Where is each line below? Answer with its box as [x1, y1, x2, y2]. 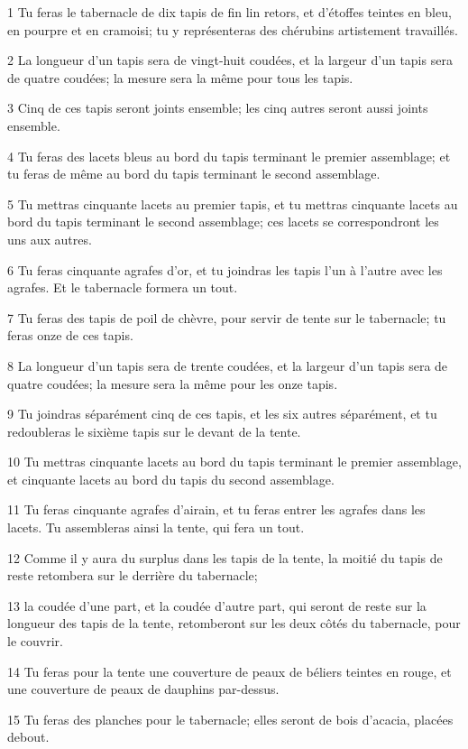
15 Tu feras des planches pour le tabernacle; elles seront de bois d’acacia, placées [7, 709, 454, 728]
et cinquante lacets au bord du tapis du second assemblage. [7, 469, 335, 488]
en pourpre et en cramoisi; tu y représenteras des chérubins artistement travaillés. [7, 20, 458, 39]
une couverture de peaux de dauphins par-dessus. [7, 680, 280, 698]
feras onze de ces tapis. [7, 326, 133, 345]
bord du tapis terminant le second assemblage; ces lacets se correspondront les [7, 212, 439, 231]
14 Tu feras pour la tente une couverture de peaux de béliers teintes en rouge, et [7, 661, 452, 680]
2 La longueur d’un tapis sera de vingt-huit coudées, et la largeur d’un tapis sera [7, 51, 453, 69]
